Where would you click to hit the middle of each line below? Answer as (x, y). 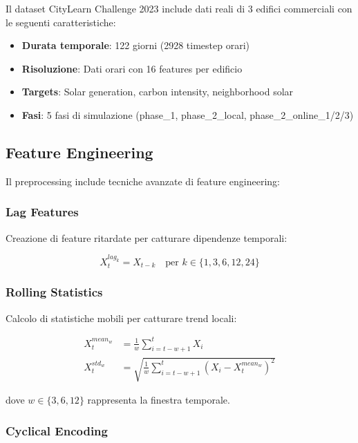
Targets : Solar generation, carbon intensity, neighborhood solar (158, 92)
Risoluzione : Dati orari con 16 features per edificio (132, 68)
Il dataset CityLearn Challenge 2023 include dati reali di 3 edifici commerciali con (179, 8)
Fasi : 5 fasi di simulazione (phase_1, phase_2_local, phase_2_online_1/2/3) (188, 114)
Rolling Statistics (54, 292)
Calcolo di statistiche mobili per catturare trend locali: (121, 318)
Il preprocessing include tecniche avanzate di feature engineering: (143, 181)
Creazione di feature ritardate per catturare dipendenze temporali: (147, 237)
